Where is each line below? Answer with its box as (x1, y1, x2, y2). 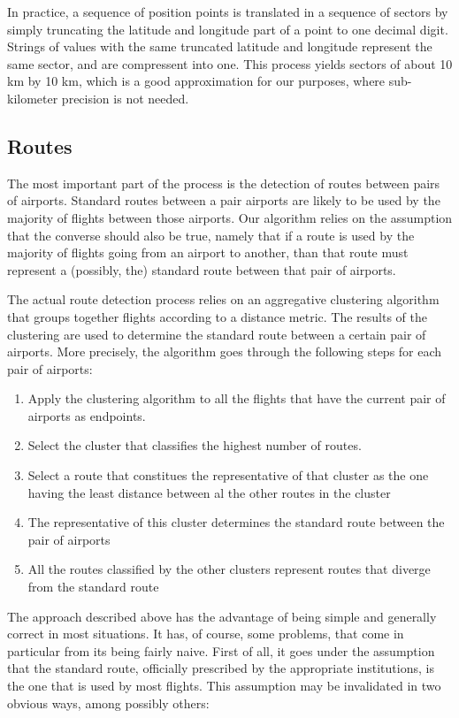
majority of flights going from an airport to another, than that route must (7, 243, 409, 262)
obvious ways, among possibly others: (7, 693, 210, 712)
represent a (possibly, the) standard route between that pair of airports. (7, 260, 396, 279)
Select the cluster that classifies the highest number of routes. (27, 436, 362, 454)
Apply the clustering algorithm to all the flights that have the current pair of (27, 389, 446, 408)
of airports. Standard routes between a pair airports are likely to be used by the (7, 191, 440, 210)
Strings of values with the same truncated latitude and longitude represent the (7, 37, 432, 56)
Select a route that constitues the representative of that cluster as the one (27, 466, 429, 485)
